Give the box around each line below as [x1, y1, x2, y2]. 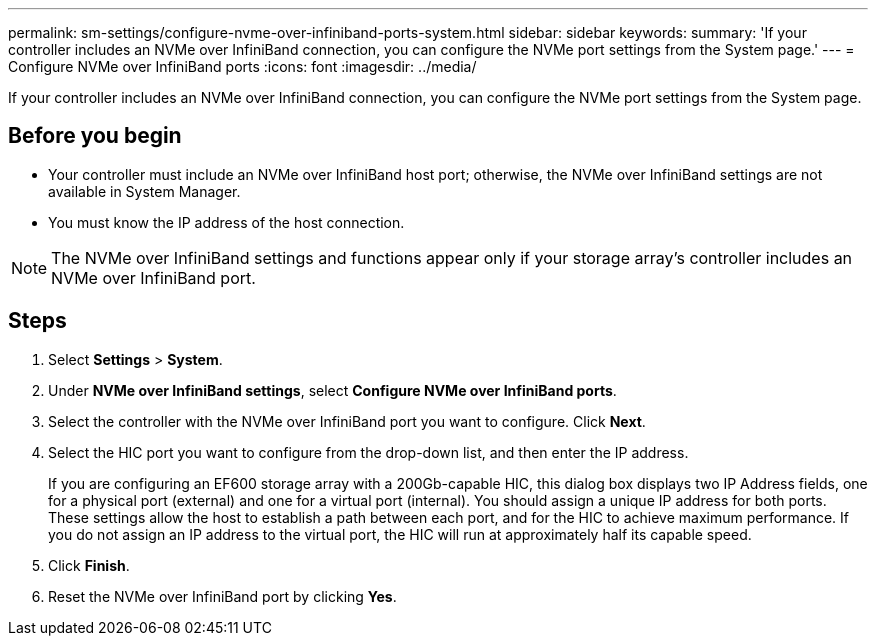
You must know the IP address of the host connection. [48, 213, 405, 231]
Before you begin [8, 123, 182, 149]
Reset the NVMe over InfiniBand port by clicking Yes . [48, 587, 397, 605]
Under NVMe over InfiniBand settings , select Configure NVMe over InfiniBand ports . [48, 381, 617, 399]
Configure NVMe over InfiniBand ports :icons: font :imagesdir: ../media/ [8, 58, 477, 75]
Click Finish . [48, 556, 130, 574]
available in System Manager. [48, 182, 241, 200]
